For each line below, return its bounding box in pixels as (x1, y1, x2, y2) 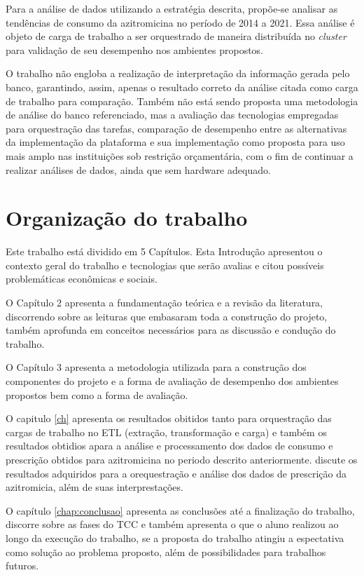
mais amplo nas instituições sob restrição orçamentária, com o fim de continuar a (6, 148, 353, 163)
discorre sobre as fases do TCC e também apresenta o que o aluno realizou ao (6, 517, 339, 532)
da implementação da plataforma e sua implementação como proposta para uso (6, 135, 345, 149)
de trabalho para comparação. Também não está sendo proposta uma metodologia (6, 93, 358, 108)
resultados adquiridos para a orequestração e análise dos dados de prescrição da (6, 466, 346, 480)
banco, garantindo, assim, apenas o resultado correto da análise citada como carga (6, 79, 358, 94)
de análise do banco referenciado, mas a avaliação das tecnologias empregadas (6, 107, 339, 122)
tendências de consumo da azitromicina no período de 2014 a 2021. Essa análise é (6, 15, 355, 29)
